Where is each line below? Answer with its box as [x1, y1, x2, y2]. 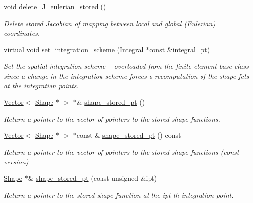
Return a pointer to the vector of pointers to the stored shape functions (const [4, 146, 239, 157]
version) [4, 156, 29, 166]
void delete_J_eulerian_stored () [4, 1, 106, 11]
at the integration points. [4, 80, 79, 90]
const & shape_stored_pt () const [76, 130, 181, 140]
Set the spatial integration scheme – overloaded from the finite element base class [4, 61, 249, 71]
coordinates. [4, 28, 40, 38]
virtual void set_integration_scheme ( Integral [4, 44, 144, 54]
